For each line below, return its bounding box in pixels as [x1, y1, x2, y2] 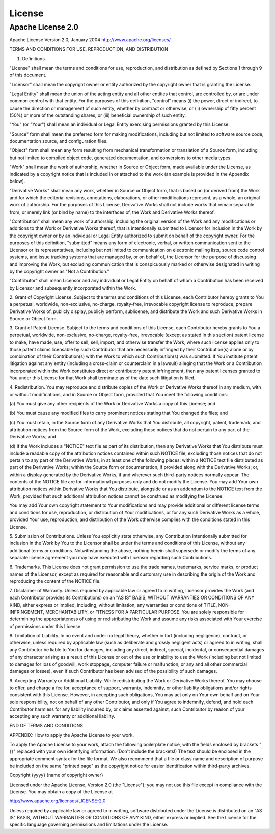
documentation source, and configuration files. [9, 138, 108, 144]
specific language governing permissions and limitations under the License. [9, 821, 168, 828]
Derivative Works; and [9, 433, 56, 439]
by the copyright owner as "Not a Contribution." [9, 268, 109, 274]
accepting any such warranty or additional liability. [9, 713, 116, 719]
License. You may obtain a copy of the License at [9, 788, 113, 795]
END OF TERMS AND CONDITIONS [9, 722, 84, 728]
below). [9, 178, 25, 185]
